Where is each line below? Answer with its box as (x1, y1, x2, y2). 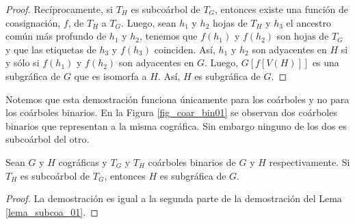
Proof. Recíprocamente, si (5, 2, 113, 16)
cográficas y (58, 154, 107, 169)
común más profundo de (5, 29, 107, 43)
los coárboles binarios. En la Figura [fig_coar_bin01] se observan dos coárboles (5, 105, 337, 120)
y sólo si (5, 55, 40, 70)
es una (312, 55, 339, 70)
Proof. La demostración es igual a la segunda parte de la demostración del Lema (5, 191, 342, 206)
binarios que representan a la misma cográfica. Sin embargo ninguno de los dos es (5, 118, 347, 132)
